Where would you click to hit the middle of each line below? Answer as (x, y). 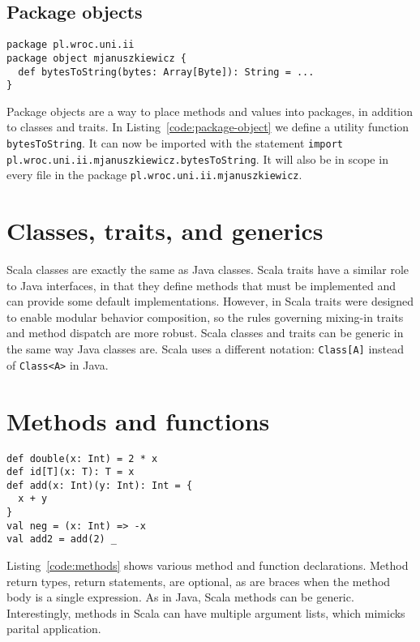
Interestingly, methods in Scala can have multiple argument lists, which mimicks (206, 612)
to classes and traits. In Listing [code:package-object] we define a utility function (208, 127)
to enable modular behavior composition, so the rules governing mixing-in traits (205, 317)
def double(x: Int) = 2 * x (82, 458)
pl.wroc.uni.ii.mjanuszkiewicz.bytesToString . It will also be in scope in (197, 158)
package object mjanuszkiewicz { (96, 58)
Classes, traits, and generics (165, 231)
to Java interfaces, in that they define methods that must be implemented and (201, 285)
